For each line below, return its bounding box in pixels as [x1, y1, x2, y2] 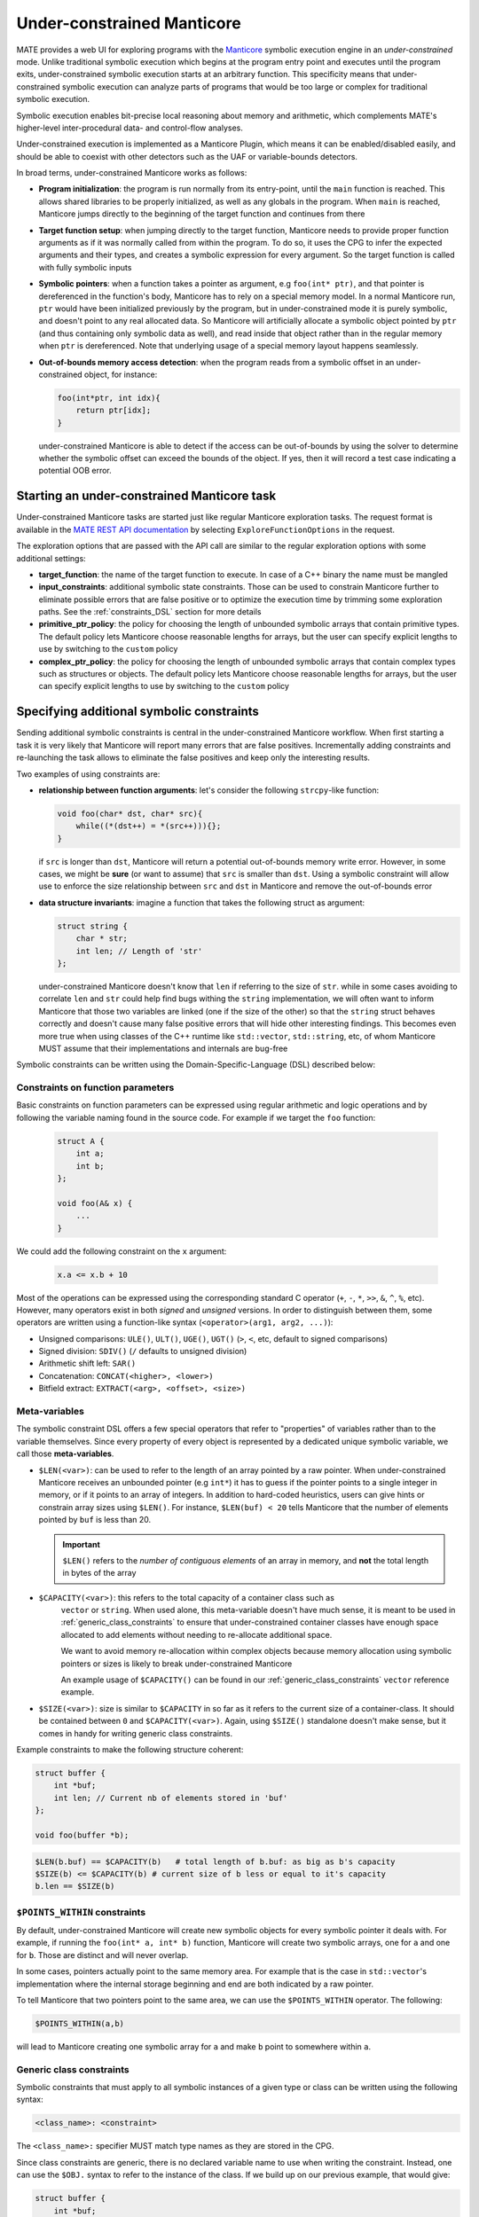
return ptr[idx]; [75, 405, 152, 416]
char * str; [75, 934, 129, 944]
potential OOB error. [38, 466, 113, 476]
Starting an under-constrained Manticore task [16, 489, 277, 504]
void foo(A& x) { [57, 1198, 133, 1208]
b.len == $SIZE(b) [35, 1881, 115, 1892]
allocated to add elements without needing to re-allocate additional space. [60, 1629, 333, 1640]
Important [62, 1539, 101, 1549]
